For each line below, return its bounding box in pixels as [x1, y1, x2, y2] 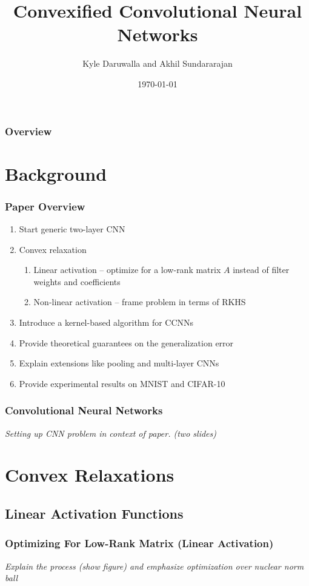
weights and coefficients [33, 275, 121, 288]
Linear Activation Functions [5, 503, 184, 522]
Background [5, 161, 107, 186]
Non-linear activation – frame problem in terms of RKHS [33, 295, 246, 308]
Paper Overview [5, 198, 85, 214]
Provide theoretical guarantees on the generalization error [19, 336, 234, 349]
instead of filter [233, 263, 290, 276]
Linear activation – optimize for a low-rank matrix [33, 263, 221, 276]
